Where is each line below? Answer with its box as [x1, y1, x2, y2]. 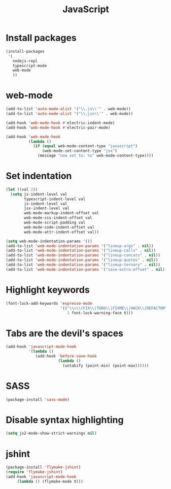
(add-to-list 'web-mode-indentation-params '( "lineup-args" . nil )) [6, 243, 154, 248]
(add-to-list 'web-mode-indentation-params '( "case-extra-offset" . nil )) [6, 267, 167, 272]
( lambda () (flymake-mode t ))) [17, 479, 83, 484]
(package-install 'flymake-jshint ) [6, 465, 81, 470]
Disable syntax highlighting [6, 414, 124, 426]
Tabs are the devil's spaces [6, 328, 124, 339]
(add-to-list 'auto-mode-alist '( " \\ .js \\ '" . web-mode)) [6, 107, 131, 112]
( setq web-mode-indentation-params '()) [6, 239, 93, 244]
